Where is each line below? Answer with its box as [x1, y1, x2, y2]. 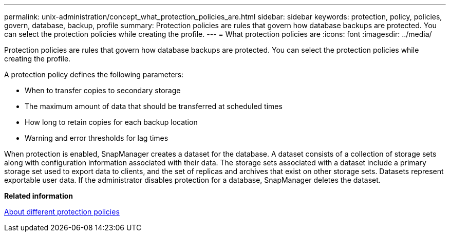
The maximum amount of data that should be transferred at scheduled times [25, 102, 283, 111]
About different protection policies [4, 207, 120, 216]
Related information [4, 191, 73, 200]
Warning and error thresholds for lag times [25, 134, 168, 142]
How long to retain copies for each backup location [25, 118, 198, 126]
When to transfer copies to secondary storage [25, 86, 181, 95]
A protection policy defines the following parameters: [4, 70, 184, 79]
